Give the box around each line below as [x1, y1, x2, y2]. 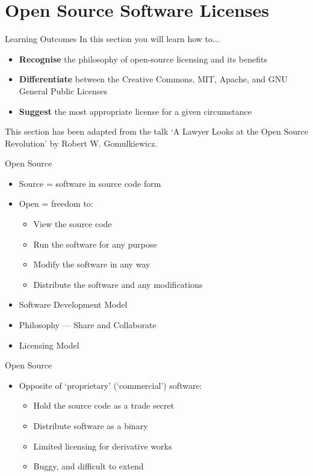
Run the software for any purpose [33, 237, 157, 250]
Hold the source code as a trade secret [33, 399, 175, 412]
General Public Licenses [19, 84, 107, 97]
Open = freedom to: [19, 197, 93, 210]
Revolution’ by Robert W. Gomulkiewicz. [5, 136, 158, 149]
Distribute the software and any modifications [33, 278, 203, 290]
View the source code [33, 218, 112, 230]
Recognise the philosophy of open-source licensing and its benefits [19, 52, 267, 65]
